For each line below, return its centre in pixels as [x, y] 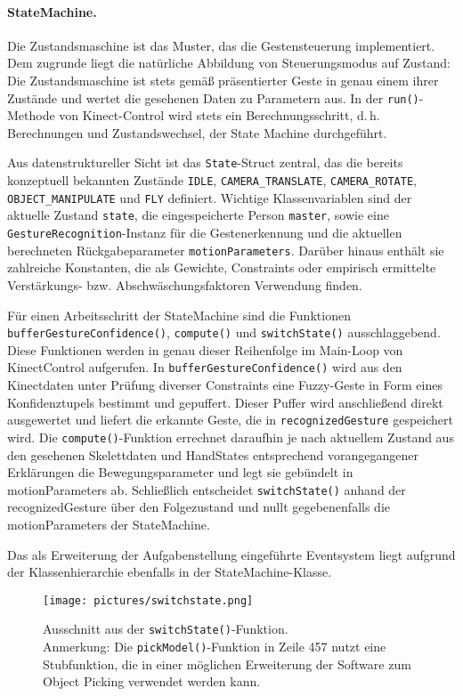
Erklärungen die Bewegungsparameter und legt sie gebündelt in [180, 472]
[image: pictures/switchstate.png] [148, 600]
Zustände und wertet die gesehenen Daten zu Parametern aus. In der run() [213, 97]
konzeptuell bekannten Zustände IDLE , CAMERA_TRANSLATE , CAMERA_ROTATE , [212, 180]
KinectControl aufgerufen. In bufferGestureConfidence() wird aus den [205, 367]
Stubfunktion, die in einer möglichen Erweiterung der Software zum [227, 664]
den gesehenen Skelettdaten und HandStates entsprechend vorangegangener [213, 454]
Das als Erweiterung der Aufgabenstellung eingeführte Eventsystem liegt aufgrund [231, 554]
